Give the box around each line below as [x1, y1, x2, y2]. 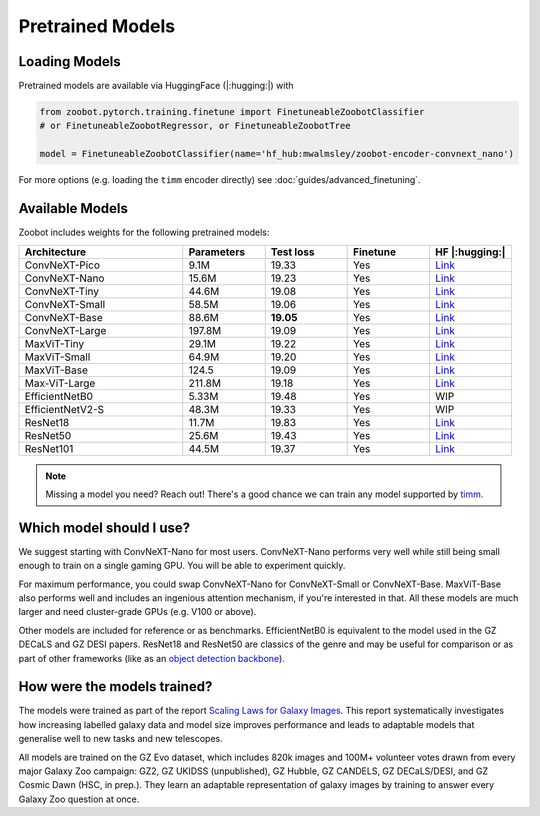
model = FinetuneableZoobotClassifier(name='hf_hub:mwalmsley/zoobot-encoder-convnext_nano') [39, 148, 515, 160]
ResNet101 [24, 441, 74, 455]
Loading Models [18, 53, 122, 70]
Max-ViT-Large [24, 376, 96, 390]
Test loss [270, 245, 315, 259]
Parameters [188, 245, 245, 259]
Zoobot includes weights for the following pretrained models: [18, 226, 270, 239]
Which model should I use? [18, 519, 191, 536]
